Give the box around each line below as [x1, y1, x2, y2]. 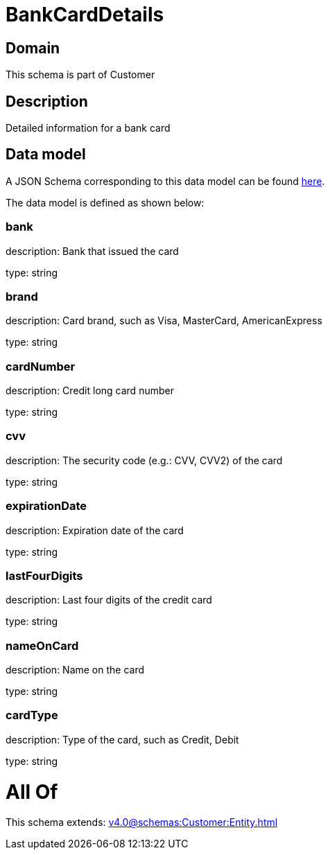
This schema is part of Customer [6, 69, 155, 81]
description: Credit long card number [6, 385, 174, 397]
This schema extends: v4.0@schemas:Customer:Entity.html [6, 816, 278, 829]
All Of [6, 779, 58, 804]
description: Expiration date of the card [6, 524, 184, 536]
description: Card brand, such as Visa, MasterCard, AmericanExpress [6, 315, 322, 327]
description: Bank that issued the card [6, 245, 179, 257]
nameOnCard [6, 638, 79, 653]
